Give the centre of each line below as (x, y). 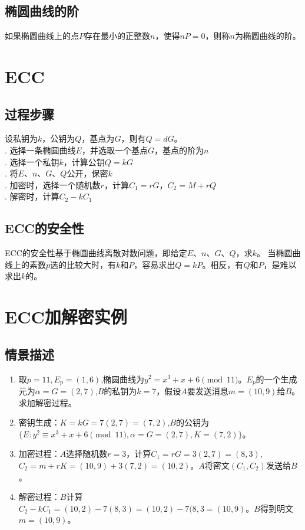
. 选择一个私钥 (32, 161)
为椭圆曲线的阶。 (268, 36)
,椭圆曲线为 (123, 379)
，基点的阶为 (179, 150)
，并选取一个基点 (115, 150)
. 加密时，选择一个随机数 (53, 184)
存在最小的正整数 (117, 36)
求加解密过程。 (47, 402)
